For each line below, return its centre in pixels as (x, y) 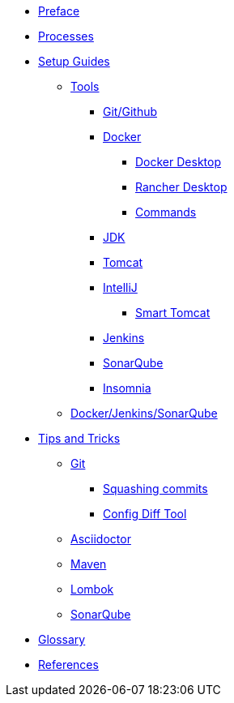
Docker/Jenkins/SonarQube (144, 413)
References (68, 664)
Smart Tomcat (173, 313)
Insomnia (127, 388)
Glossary (62, 639)
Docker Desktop (178, 162)
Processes (66, 36)
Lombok (92, 589)
